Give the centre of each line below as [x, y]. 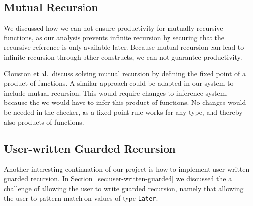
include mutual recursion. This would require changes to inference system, [116, 92]
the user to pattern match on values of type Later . [81, 198]
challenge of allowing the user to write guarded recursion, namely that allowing [124, 188]
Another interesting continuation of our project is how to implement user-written [127, 169]
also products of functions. [44, 121]
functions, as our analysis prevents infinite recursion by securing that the [114, 37]
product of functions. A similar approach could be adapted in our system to [119, 83]
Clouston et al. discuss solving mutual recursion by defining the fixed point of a [125, 73]
